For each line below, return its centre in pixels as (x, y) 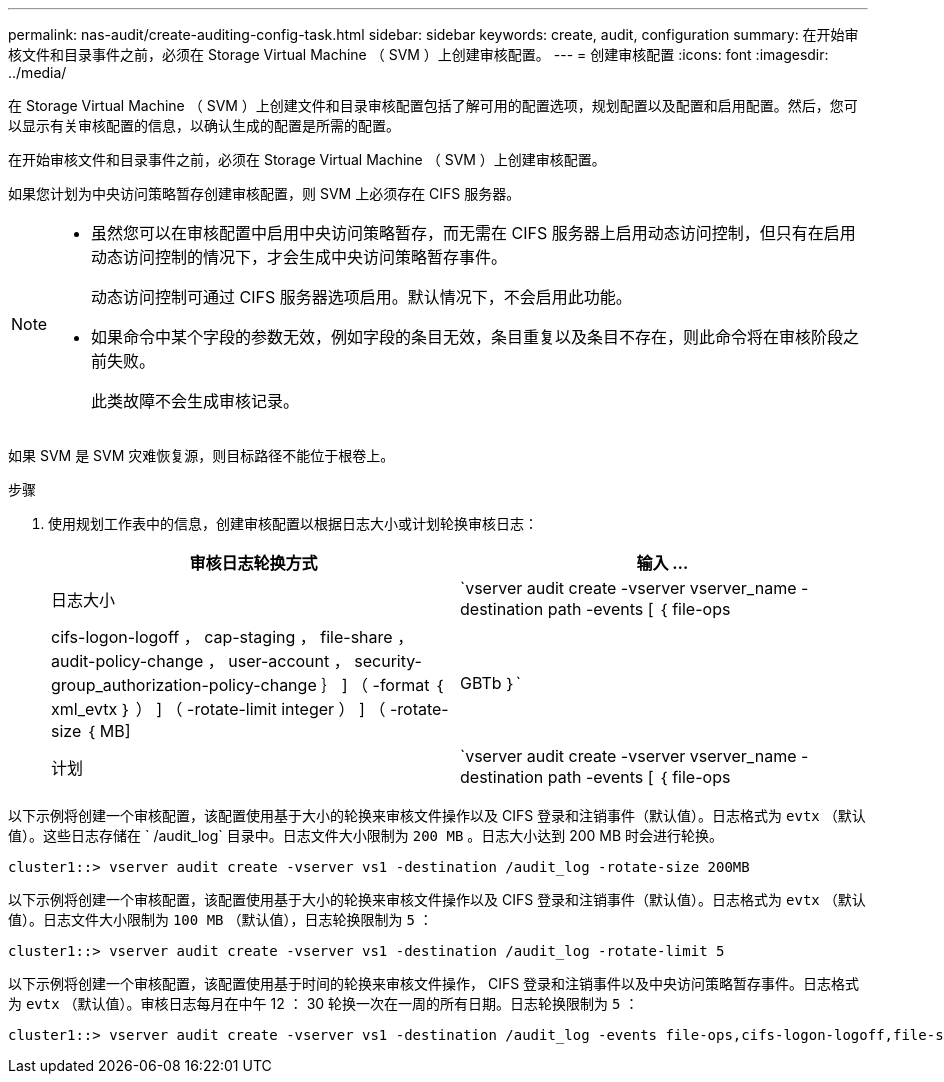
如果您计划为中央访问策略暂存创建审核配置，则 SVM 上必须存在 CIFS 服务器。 (264, 193)
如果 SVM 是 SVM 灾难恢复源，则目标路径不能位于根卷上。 (201, 455)
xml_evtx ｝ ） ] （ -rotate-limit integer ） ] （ (218, 709)
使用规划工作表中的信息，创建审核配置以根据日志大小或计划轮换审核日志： (293, 523)
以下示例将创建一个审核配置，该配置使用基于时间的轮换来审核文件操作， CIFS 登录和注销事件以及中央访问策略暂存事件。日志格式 (434, 983)
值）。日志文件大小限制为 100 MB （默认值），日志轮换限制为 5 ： (220, 919)
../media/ (37, 72)
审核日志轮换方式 (253, 563)
